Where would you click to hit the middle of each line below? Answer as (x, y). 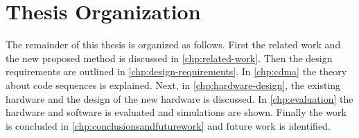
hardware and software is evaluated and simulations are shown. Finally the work (176, 112)
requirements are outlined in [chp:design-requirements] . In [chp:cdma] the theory (176, 71)
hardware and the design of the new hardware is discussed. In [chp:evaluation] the (179, 98)
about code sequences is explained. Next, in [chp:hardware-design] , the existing (173, 85)
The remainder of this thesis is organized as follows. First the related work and (173, 45)
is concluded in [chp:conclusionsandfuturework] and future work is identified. (168, 125)
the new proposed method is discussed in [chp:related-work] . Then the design (169, 58)
